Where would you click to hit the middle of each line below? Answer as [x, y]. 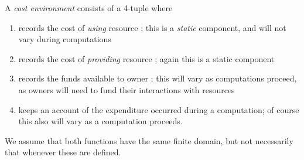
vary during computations [65, 39]
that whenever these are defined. [63, 152]
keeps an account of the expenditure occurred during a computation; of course [159, 109]
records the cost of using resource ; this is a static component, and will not [152, 27]
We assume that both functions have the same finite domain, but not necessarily [149, 140]
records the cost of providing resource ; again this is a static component [146, 58]
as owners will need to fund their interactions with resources [127, 89]
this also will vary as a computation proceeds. [100, 121]
